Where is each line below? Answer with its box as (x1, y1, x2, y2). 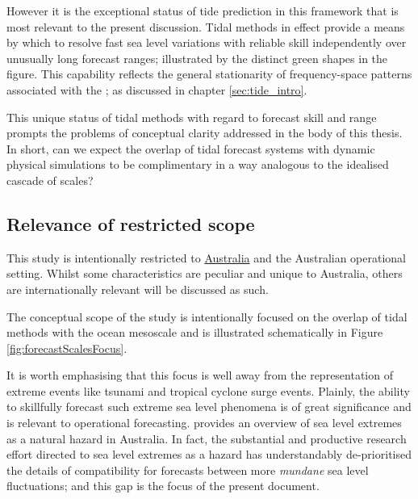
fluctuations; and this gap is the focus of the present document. (6, 477, 320, 494)
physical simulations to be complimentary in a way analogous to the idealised (6, 156, 389, 173)
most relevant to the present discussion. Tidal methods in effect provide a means (6, 18, 405, 35)
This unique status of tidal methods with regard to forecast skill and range (6, 108, 377, 125)
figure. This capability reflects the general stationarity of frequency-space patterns (6, 65, 412, 82)
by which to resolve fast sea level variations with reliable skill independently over (6, 34, 407, 51)
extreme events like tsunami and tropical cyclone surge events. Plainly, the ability (6, 382, 410, 399)
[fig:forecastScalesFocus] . (6, 339, 127, 356)
